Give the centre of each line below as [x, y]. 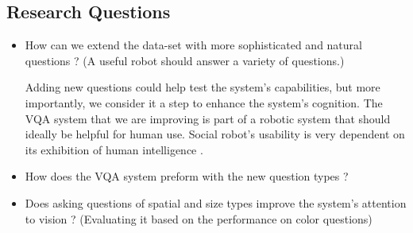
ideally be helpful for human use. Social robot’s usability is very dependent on [215, 134]
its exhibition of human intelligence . [114, 149]
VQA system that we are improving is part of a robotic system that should [208, 118]
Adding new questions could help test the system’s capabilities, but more [203, 87]
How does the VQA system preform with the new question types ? [187, 176]
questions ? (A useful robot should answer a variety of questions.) [185, 60]
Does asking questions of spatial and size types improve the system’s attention [216, 202]
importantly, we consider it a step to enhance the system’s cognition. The [204, 102]
